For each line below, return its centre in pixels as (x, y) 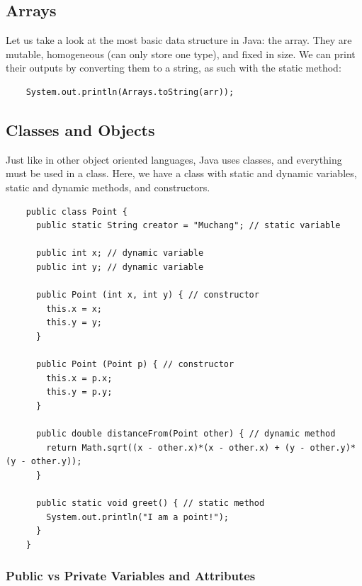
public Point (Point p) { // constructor (135, 365)
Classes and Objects (80, 129)
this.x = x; (74, 309)
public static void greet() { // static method (150, 503)
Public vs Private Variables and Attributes (131, 576)
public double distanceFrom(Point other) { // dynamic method (186, 434)
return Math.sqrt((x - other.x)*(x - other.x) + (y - (176, 447)
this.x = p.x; (79, 378)
